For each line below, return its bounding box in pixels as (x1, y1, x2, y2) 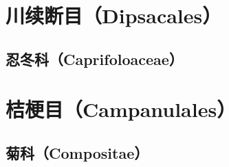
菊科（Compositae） (6, 142, 149, 163)
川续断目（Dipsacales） (6, 1, 222, 29)
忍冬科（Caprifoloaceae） (6, 48, 184, 69)
